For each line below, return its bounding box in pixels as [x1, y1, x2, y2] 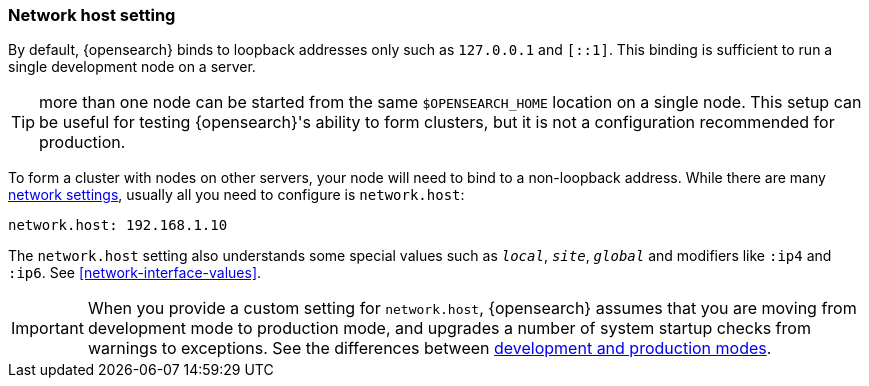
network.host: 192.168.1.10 [8, 217, 228, 234]
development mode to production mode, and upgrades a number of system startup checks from [87, 318, 811, 339]
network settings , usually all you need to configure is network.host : [8, 186, 465, 204]
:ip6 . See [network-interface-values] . [8, 264, 262, 282]
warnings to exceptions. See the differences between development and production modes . [87, 338, 772, 359]
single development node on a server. [8, 58, 256, 76]
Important [11, 318, 84, 339]
